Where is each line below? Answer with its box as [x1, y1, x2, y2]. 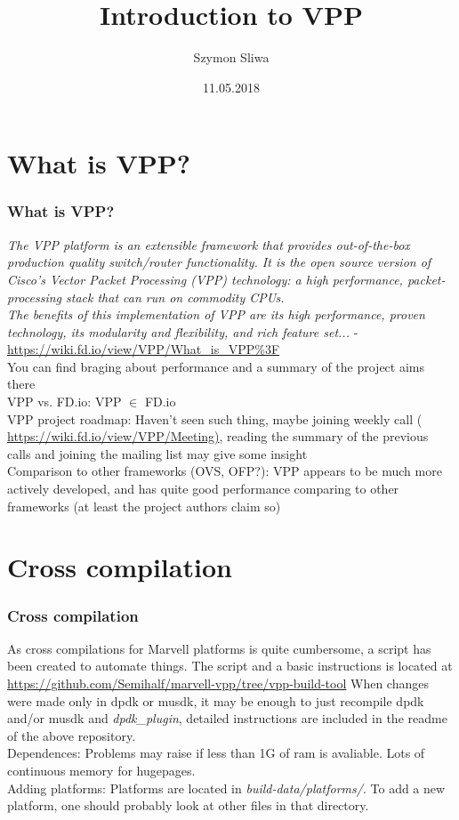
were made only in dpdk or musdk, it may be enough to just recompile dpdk [7, 691, 424, 710]
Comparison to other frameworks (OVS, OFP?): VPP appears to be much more [7, 462, 442, 480]
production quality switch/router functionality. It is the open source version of [7, 253, 431, 271]
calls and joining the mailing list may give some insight [7, 444, 308, 462]
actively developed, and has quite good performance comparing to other [7, 479, 399, 498]
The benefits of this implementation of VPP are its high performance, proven [7, 305, 425, 324]
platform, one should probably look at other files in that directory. [7, 796, 369, 815]
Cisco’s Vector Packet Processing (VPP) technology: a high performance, [7, 269, 403, 288]
